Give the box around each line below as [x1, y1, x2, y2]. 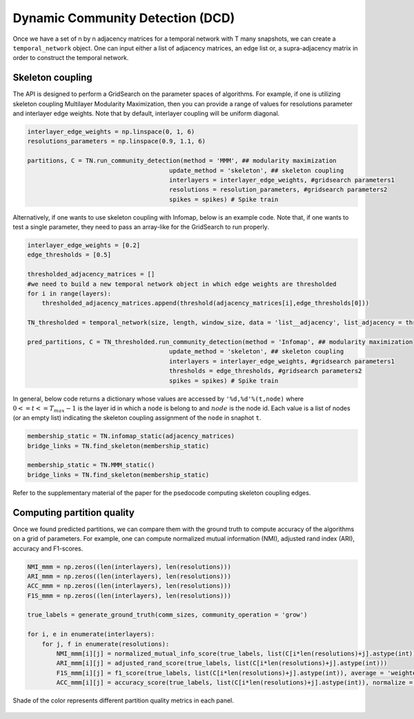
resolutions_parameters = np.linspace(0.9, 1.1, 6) [27, 137, 206, 145]
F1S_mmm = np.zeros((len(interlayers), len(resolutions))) [27, 591, 231, 600]
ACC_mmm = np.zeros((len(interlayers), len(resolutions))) [27, 582, 231, 590]
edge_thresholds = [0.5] [27, 251, 112, 259]
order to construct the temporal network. [12, 54, 129, 62]
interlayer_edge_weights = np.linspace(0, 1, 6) [27, 128, 195, 135]
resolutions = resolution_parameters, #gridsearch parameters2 [169, 186, 388, 193]
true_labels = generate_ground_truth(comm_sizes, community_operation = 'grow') [27, 611, 308, 619]
